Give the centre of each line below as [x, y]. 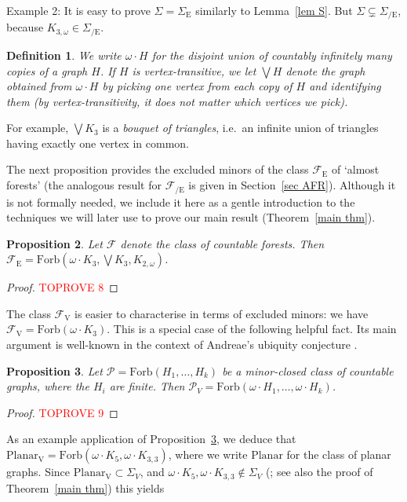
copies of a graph [47, 70]
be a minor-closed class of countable [308, 370]
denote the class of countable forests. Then [222, 243]
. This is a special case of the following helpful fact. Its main [252, 329]
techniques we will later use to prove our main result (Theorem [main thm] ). [191, 217]
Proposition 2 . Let [55, 243]
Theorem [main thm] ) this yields [85, 487]
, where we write [208, 454]
